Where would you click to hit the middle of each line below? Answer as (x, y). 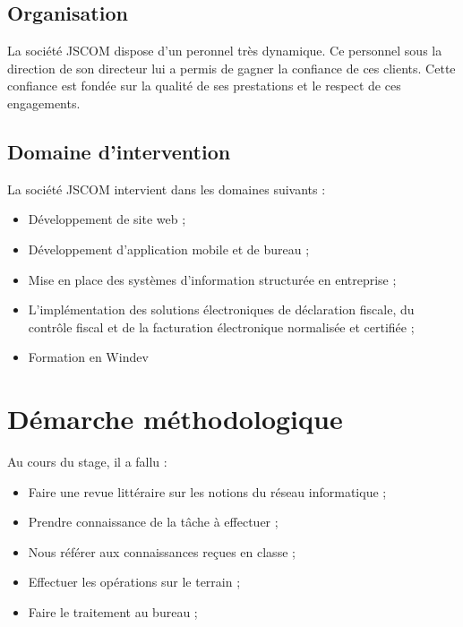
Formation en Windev (88, 357)
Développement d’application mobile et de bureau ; (169, 249)
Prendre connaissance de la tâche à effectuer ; (153, 522)
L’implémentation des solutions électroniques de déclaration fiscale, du (221, 309)
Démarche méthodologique (175, 419)
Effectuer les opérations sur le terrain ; (134, 582)
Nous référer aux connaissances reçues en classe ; (162, 551)
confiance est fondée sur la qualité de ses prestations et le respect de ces (204, 86)
